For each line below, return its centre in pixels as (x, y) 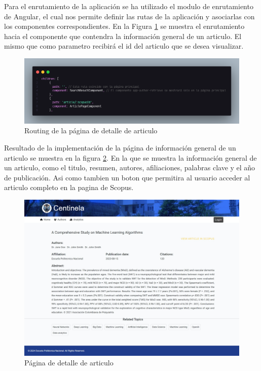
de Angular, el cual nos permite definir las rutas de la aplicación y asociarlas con (129, 16)
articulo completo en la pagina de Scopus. (69, 187)
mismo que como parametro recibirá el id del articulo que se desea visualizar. (124, 46)
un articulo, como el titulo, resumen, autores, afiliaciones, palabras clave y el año (130, 168)
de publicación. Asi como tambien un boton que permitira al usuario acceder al (127, 177)
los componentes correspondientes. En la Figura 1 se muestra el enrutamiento (124, 26)
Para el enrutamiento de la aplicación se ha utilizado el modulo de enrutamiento (129, 6)
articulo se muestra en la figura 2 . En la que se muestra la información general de (130, 157)
